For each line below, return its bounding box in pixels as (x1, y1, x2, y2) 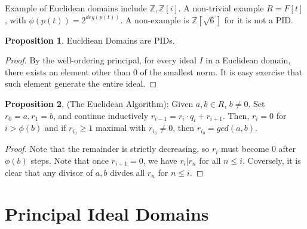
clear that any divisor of (5, 166, 93, 179)
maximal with (95, 121, 146, 134)
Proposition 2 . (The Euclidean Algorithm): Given (5, 97, 194, 109)
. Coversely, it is (242, 154, 301, 166)
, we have (143, 154, 177, 166)
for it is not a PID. (224, 13, 293, 26)
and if (45, 121, 66, 134)
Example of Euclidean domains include (5, 2, 147, 14)
